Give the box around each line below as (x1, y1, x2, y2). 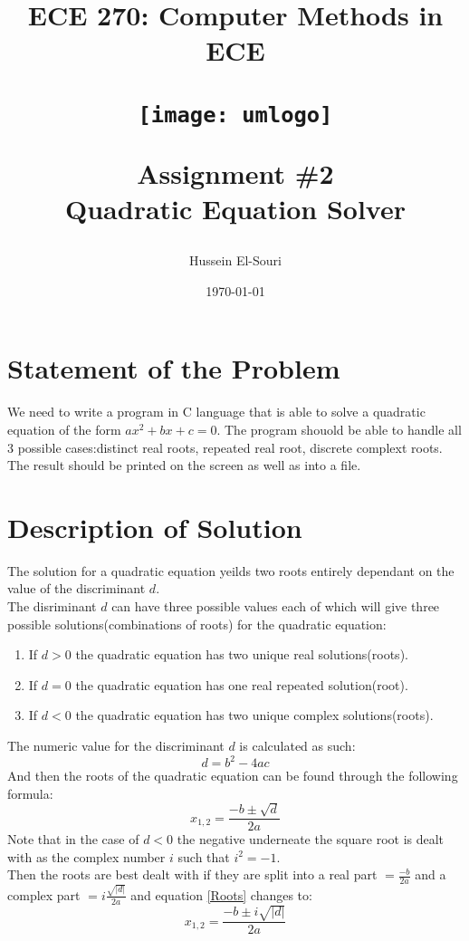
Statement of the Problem (7, 350, 340, 387)
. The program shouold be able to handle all (216, 419, 462, 438)
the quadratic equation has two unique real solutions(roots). (75, 645, 408, 664)
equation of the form (7, 419, 121, 438)
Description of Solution (7, 508, 302, 545)
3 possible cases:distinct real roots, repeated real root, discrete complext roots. (7, 437, 443, 456)
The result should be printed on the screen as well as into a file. (7, 456, 361, 475)
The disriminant (7, 597, 97, 616)
